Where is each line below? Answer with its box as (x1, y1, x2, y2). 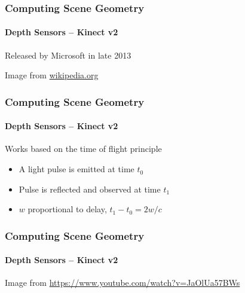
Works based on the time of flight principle (5, 142, 162, 155)
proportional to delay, (27, 203, 107, 215)
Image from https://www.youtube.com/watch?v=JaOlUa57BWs (5, 276, 240, 289)
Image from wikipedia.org (5, 69, 99, 81)
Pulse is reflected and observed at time (19, 182, 161, 195)
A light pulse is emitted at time (19, 163, 134, 175)
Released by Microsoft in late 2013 (5, 48, 131, 61)
